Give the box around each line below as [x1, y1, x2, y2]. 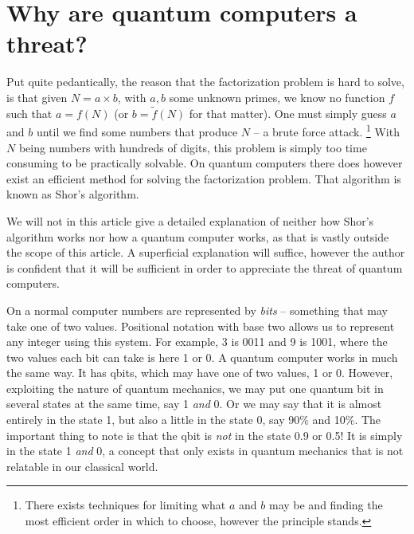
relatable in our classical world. [6, 457, 158, 474]
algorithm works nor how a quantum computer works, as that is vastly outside [6, 228, 389, 245]
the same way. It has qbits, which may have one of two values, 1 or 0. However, [6, 364, 393, 381]
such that [6, 104, 53, 121]
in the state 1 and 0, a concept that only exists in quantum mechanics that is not [6, 442, 404, 459]
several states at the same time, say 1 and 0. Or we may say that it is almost [6, 395, 382, 412]
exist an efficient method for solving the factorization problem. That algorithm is [6, 170, 401, 187]
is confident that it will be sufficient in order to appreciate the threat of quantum [6, 259, 403, 276]
